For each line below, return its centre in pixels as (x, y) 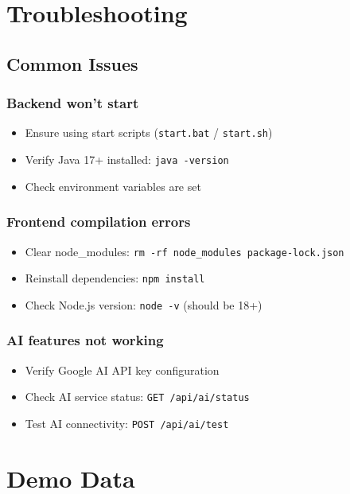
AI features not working (85, 340)
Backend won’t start (73, 103)
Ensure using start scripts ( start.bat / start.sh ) (149, 132)
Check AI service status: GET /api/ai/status (137, 397)
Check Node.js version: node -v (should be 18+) (144, 304)
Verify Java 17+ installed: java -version (127, 159)
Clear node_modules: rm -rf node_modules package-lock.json (185, 251)
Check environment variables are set (113, 186)
